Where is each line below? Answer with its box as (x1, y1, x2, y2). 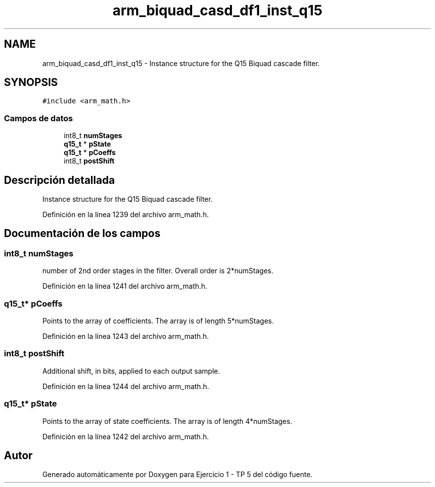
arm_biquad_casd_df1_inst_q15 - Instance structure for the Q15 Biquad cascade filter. (42, 59, 320, 68)
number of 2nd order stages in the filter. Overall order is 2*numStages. (42, 266, 274, 275)
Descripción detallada (4, 173, 115, 186)
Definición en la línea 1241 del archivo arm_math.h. (42, 282, 208, 291)
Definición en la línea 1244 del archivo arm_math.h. (42, 382, 209, 391)
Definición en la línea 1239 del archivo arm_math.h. (42, 210, 209, 219)
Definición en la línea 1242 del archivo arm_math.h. (42, 432, 209, 441)
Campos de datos (4, 113, 73, 123)
